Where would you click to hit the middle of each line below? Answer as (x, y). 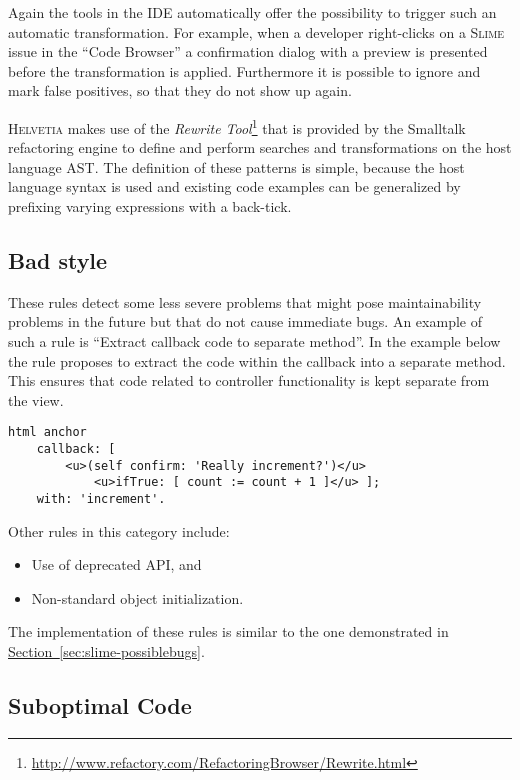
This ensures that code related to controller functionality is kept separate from (249, 380)
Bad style (58, 259)
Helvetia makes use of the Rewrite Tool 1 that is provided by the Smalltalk (237, 126)
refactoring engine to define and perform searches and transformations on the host (260, 147)
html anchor (47, 432)
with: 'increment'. (101, 498)
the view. (36, 399)
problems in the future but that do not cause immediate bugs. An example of (245, 321)
